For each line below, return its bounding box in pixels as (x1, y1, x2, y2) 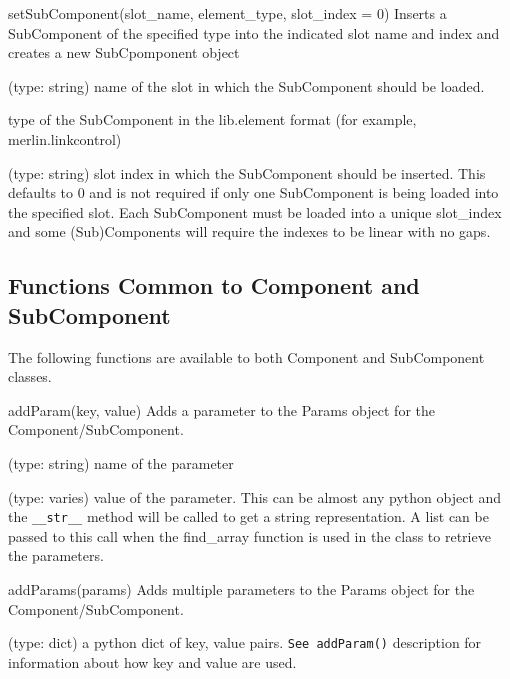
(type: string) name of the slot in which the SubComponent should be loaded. (8, 75, 485, 96)
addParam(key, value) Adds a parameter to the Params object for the (8, 399, 435, 420)
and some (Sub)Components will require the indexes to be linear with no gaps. (8, 221, 491, 242)
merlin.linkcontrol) (8, 128, 122, 149)
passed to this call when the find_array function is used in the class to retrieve (8, 525, 491, 546)
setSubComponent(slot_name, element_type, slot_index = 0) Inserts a (8, 3, 447, 23)
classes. (8, 366, 52, 387)
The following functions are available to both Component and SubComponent (8, 346, 485, 367)
